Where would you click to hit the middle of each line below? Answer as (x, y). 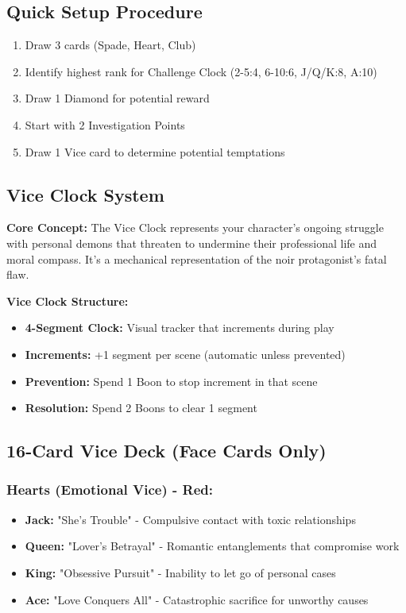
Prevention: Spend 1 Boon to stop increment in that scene (171, 381)
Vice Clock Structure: (68, 301)
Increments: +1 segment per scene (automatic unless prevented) (185, 354)
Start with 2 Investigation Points (105, 124)
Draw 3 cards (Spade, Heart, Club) (110, 45)
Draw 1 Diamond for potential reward (117, 98)
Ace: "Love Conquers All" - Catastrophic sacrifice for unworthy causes (197, 599)
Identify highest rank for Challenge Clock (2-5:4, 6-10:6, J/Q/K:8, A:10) (201, 71)
